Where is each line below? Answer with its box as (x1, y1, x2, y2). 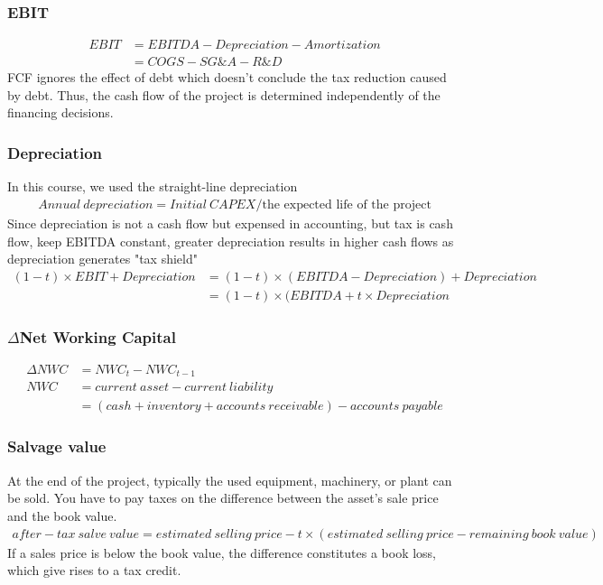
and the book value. (7, 506, 117, 525)
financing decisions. (7, 103, 114, 122)
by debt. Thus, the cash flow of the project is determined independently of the (7, 85, 441, 104)
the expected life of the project (262, 198, 431, 211)
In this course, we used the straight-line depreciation (7, 177, 298, 196)
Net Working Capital (19, 325, 176, 348)
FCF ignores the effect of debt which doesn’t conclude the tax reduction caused (7, 68, 447, 87)
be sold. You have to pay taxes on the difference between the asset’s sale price (7, 488, 439, 507)
